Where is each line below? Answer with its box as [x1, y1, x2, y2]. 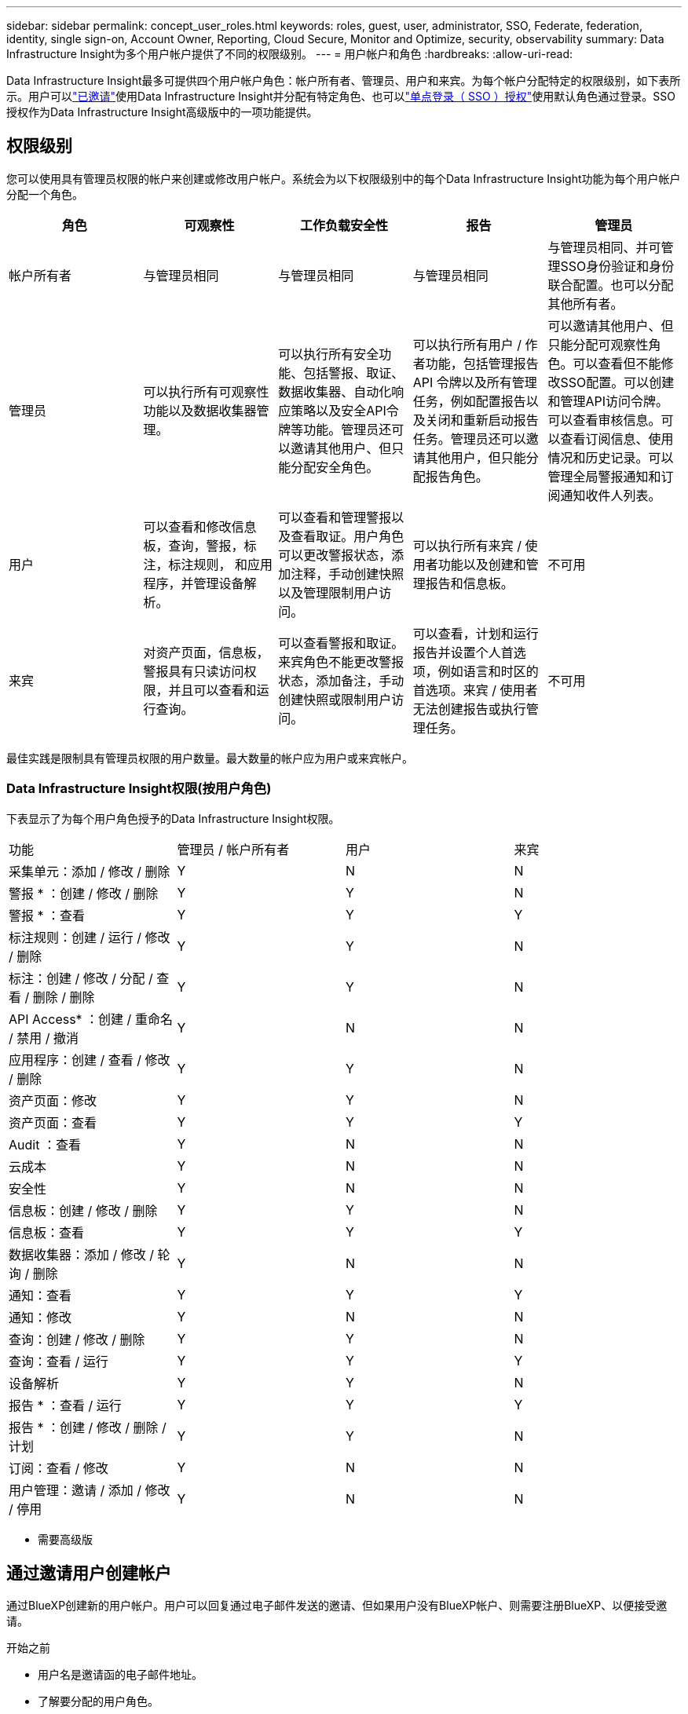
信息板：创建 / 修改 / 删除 [9, 1202, 158, 1219]
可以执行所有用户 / [412, 336, 522, 353]
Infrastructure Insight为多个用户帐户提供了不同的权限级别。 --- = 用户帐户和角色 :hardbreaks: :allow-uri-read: [6, 47, 573, 60]
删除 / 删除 [32, 989, 95, 1005]
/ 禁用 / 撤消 [9, 1029, 79, 1046]
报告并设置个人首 [412, 644, 514, 660]
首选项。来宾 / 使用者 [412, 682, 538, 698]
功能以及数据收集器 [143, 402, 257, 418]
